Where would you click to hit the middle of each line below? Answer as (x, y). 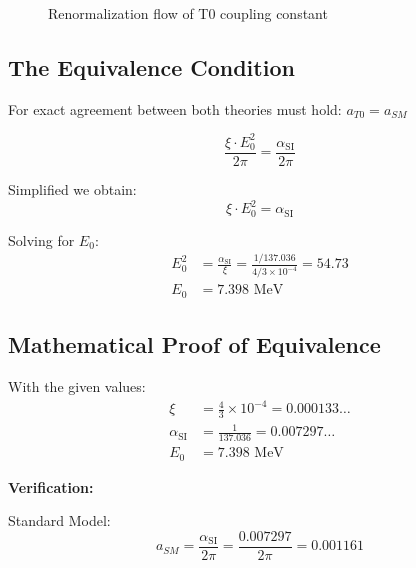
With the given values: (77, 386)
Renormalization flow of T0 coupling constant (188, 13)
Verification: (51, 486)
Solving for (41, 239)
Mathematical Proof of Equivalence (194, 344)
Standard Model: (59, 520)
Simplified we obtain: (72, 188)
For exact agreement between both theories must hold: (175, 108)
